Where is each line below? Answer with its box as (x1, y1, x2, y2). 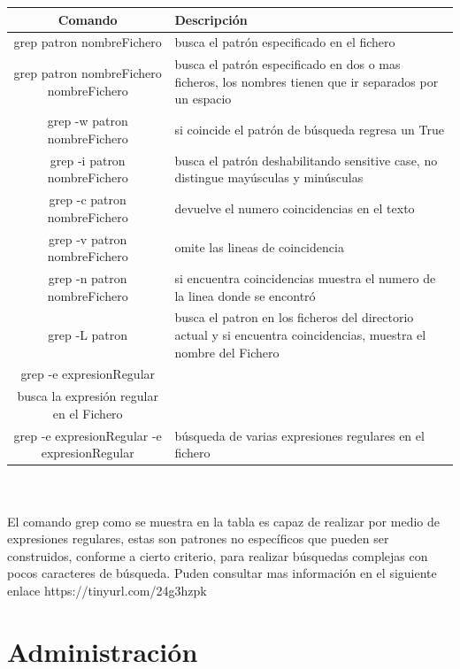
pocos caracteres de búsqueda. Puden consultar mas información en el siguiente (7, 564, 437, 582)
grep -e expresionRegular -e (13, 426, 162, 444)
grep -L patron (48, 326, 128, 343)
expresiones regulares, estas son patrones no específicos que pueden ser (7, 529, 389, 548)
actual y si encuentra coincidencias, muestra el (174, 326, 426, 343)
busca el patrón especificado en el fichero (174, 33, 395, 51)
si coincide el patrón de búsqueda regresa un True (174, 120, 444, 139)
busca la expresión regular (17, 387, 158, 405)
